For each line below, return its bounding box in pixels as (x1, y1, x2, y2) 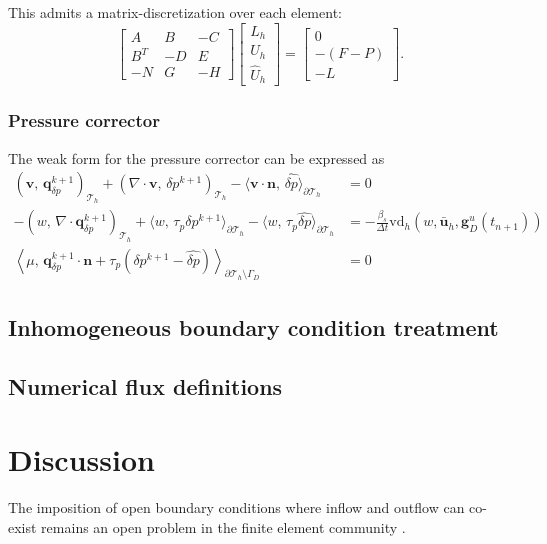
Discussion (8, 439, 155, 480)
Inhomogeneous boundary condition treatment (8, 311, 499, 342)
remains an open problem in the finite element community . (41, 516, 406, 537)
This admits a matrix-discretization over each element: (8, 2, 342, 22)
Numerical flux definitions (8, 370, 283, 401)
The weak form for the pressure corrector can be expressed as (8, 147, 385, 168)
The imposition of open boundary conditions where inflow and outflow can (8, 497, 465, 518)
